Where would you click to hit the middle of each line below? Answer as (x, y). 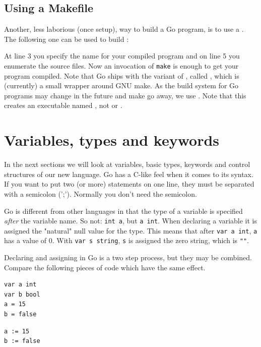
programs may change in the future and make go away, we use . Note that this (125, 95)
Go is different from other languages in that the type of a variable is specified (123, 211)
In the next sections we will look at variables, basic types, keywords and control (127, 164)
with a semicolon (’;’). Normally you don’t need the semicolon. (101, 193)
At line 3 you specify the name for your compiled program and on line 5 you (122, 56)
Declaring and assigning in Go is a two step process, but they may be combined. (128, 257)
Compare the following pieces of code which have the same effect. (105, 267)
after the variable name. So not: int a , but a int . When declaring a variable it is (130, 221)
